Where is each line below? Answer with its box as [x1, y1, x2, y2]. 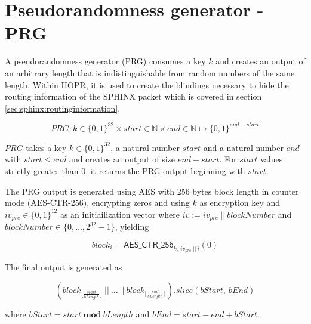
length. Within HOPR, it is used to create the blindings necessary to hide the [5, 78, 289, 91]
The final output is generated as [5, 261, 122, 273]
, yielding [115, 220, 149, 233]
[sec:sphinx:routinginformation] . [5, 101, 121, 114]
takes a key [26, 141, 67, 153]
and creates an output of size [69, 153, 175, 165]
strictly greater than [5, 164, 79, 177]
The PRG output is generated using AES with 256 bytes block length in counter [5, 184, 299, 197]
